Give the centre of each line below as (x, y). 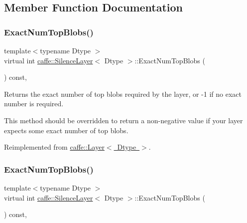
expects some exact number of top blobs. (66, 130)
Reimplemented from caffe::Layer (54, 147)
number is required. (34, 104)
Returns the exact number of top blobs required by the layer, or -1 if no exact (123, 94)
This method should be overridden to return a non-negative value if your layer (123, 120)
